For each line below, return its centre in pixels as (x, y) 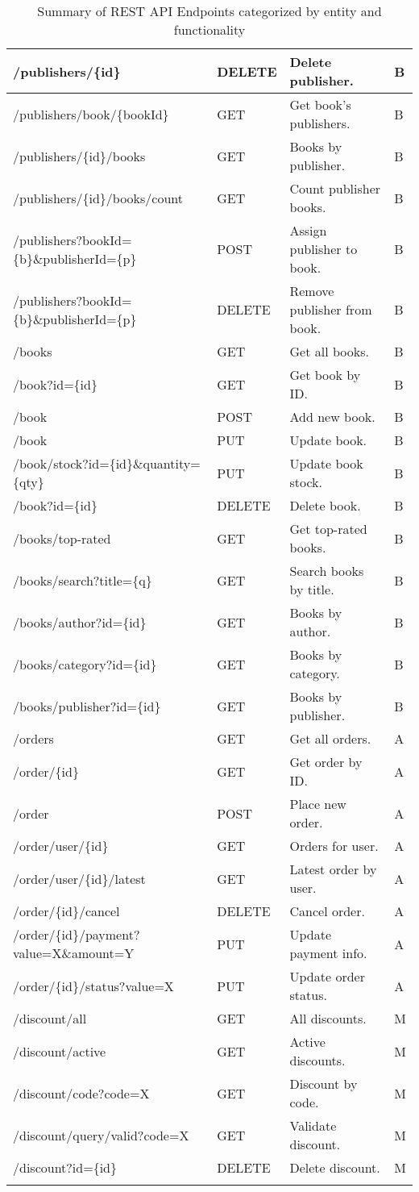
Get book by (325, 375)
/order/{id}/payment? (77, 934)
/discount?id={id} (65, 1167)
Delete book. (325, 505)
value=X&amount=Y (74, 953)
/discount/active (60, 1051)
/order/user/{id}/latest (79, 878)
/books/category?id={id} (85, 664)
